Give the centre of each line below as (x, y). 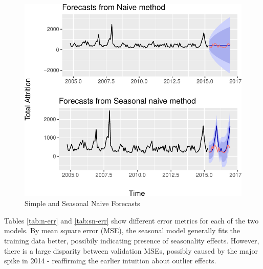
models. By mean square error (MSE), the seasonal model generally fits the (122, 230)
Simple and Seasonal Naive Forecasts (82, 203)
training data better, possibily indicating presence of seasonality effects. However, (132, 240)
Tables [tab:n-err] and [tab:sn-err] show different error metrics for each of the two (131, 220)
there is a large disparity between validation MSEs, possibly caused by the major (131, 250)
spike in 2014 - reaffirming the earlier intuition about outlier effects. (110, 261)
